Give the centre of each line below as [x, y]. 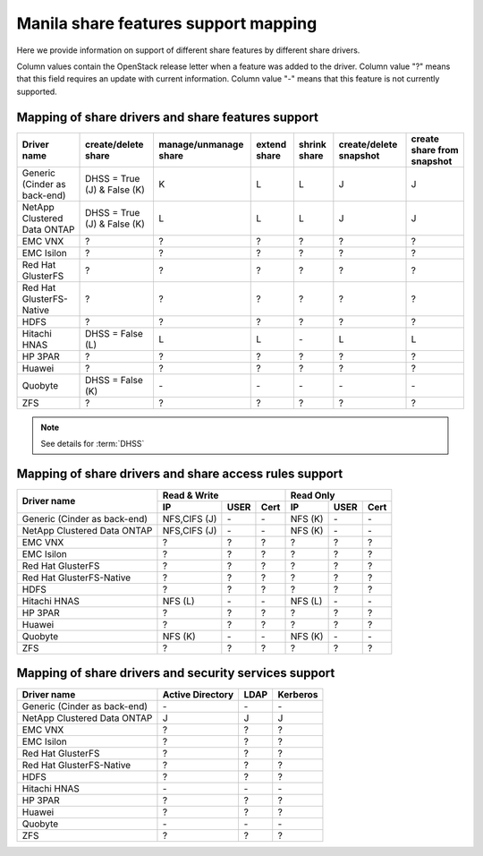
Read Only [313, 495]
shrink [312, 144]
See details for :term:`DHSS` [93, 444]
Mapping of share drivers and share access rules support [180, 473]
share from [435, 150]
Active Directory [198, 695]
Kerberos [298, 695]
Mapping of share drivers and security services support [176, 673]
